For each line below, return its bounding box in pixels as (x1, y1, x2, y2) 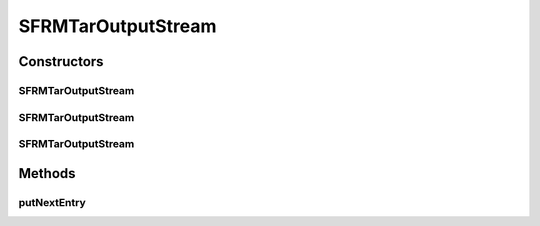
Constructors (18, 53, 104, 70)
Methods (18, 165, 76, 182)
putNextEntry (18, 195, 87, 209)
